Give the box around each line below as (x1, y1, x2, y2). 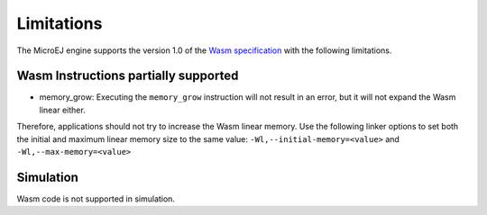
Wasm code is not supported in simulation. (16, 193, 176, 204)
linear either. (39, 104, 86, 115)
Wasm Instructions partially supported (16, 68, 239, 84)
